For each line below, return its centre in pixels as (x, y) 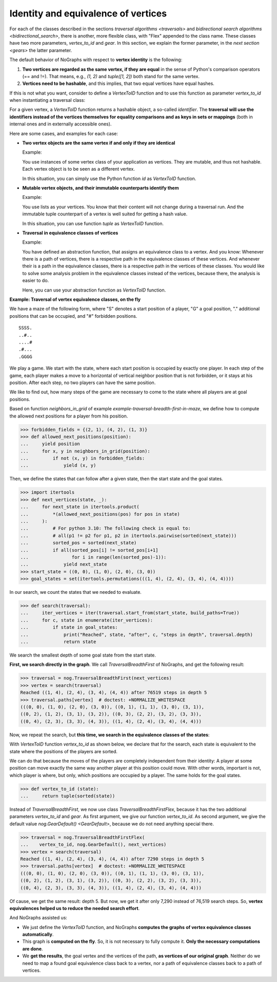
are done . (33, 949)
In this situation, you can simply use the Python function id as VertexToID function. (109, 178)
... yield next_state (64, 565)
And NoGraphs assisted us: (38, 918)
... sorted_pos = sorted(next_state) (78, 543)
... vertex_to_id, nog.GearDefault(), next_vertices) (93, 845)
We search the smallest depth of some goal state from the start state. (83, 655)
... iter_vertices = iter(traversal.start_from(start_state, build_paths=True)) (130, 613)
